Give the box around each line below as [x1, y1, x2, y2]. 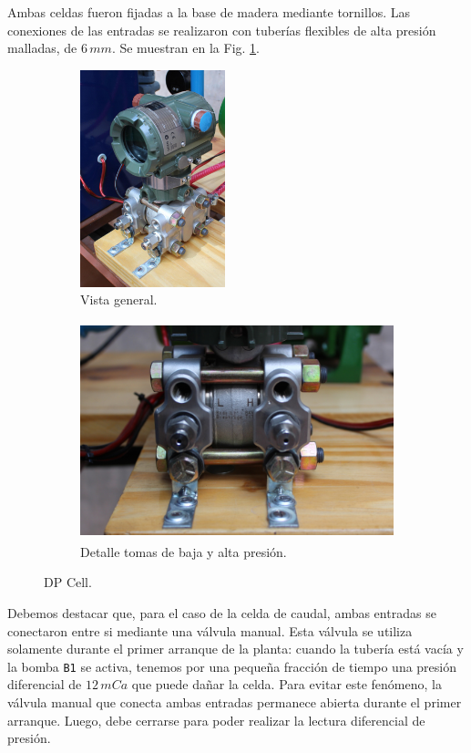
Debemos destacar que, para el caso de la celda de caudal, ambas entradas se [7, 603, 436, 622]
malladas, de [7, 38, 77, 57]
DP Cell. [44, 572, 92, 592]
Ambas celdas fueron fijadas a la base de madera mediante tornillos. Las [7, 3, 411, 21]
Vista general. [80, 290, 158, 309]
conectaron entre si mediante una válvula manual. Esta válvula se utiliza [7, 621, 413, 640]
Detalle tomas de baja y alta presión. [80, 542, 287, 561]
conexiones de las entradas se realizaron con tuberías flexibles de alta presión [7, 20, 436, 39]
